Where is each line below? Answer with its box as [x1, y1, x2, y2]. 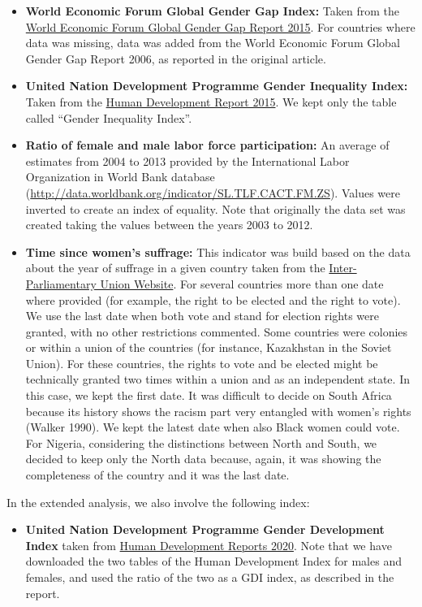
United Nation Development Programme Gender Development [25, 521, 385, 538]
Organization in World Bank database [25, 168, 215, 185]
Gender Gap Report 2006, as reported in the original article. [25, 50, 326, 67]
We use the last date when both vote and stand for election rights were [25, 307, 379, 324]
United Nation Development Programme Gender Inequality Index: [25, 77, 408, 94]
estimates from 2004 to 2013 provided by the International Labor [25, 152, 350, 169]
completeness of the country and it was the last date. [25, 466, 290, 483]
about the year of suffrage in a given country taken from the [25, 259, 325, 276]
